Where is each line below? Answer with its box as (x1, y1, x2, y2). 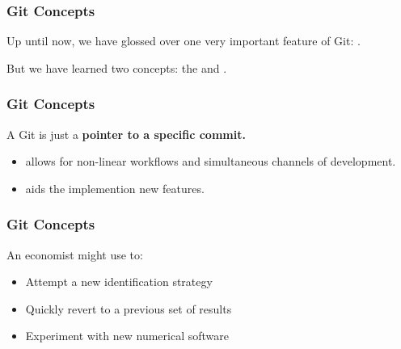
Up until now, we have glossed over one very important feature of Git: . (6, 32, 361, 49)
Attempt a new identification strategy (25, 273, 213, 290)
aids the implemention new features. (25, 179, 205, 196)
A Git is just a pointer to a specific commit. (6, 125, 246, 142)
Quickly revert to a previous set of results (25, 300, 232, 317)
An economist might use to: (6, 246, 143, 263)
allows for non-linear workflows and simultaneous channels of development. (25, 153, 396, 170)
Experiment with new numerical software (25, 327, 230, 344)
